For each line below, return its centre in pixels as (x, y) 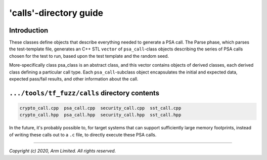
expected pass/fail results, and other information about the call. (74, 79)
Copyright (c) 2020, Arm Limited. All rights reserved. (63, 151)
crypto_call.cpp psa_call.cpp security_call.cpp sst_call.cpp (100, 108)
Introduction (29, 30)
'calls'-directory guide (56, 13)
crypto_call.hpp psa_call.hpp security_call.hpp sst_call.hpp (100, 115)
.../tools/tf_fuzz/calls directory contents (84, 93)
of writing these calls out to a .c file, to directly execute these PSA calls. (83, 135)
